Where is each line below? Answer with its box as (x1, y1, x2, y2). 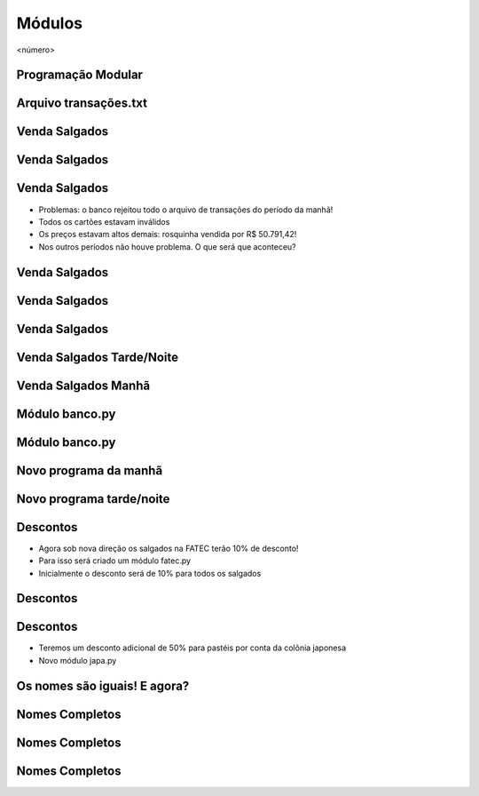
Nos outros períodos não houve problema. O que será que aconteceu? (38, 241, 296, 252)
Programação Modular (16, 68, 144, 83)
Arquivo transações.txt (16, 96, 148, 111)
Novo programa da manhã (16, 463, 163, 478)
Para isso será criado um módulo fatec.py (38, 555, 191, 566)
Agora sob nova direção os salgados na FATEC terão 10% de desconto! (38, 543, 299, 553)
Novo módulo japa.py (38, 655, 117, 665)
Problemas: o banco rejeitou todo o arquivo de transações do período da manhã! (38, 204, 334, 215)
